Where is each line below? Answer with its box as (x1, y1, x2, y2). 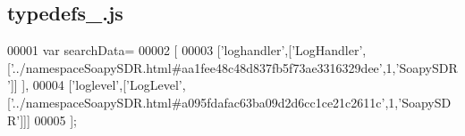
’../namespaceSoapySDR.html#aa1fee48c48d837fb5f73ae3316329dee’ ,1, (10, 58, 396, 76)
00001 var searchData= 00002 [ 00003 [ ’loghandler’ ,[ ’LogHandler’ (7, 41, 363, 60)
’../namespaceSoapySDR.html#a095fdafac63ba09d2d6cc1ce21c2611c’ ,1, (10, 92, 399, 111)
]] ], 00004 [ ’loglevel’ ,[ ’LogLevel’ (10, 76, 182, 94)
